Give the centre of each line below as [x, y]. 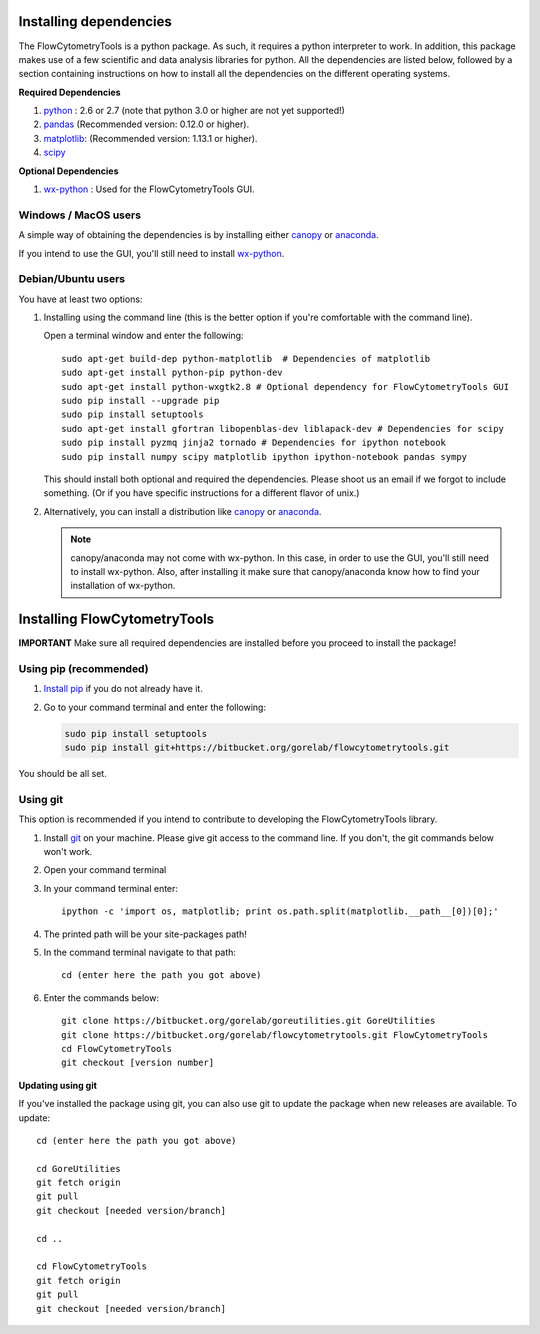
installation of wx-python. [123, 586]
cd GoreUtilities [78, 1168]
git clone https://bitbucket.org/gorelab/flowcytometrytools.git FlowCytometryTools [275, 1034]
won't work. [68, 852]
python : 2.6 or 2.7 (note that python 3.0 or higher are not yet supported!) [194, 111]
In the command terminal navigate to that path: [140, 952]
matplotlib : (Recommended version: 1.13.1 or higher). [150, 138]
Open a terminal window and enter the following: [143, 336]
